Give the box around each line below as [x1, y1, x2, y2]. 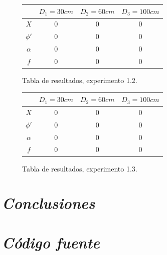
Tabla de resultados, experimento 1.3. [22, 163, 137, 173]
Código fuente [2, 231, 100, 252]
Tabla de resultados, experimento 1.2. [22, 74, 137, 85]
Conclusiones [2, 192, 95, 213]
